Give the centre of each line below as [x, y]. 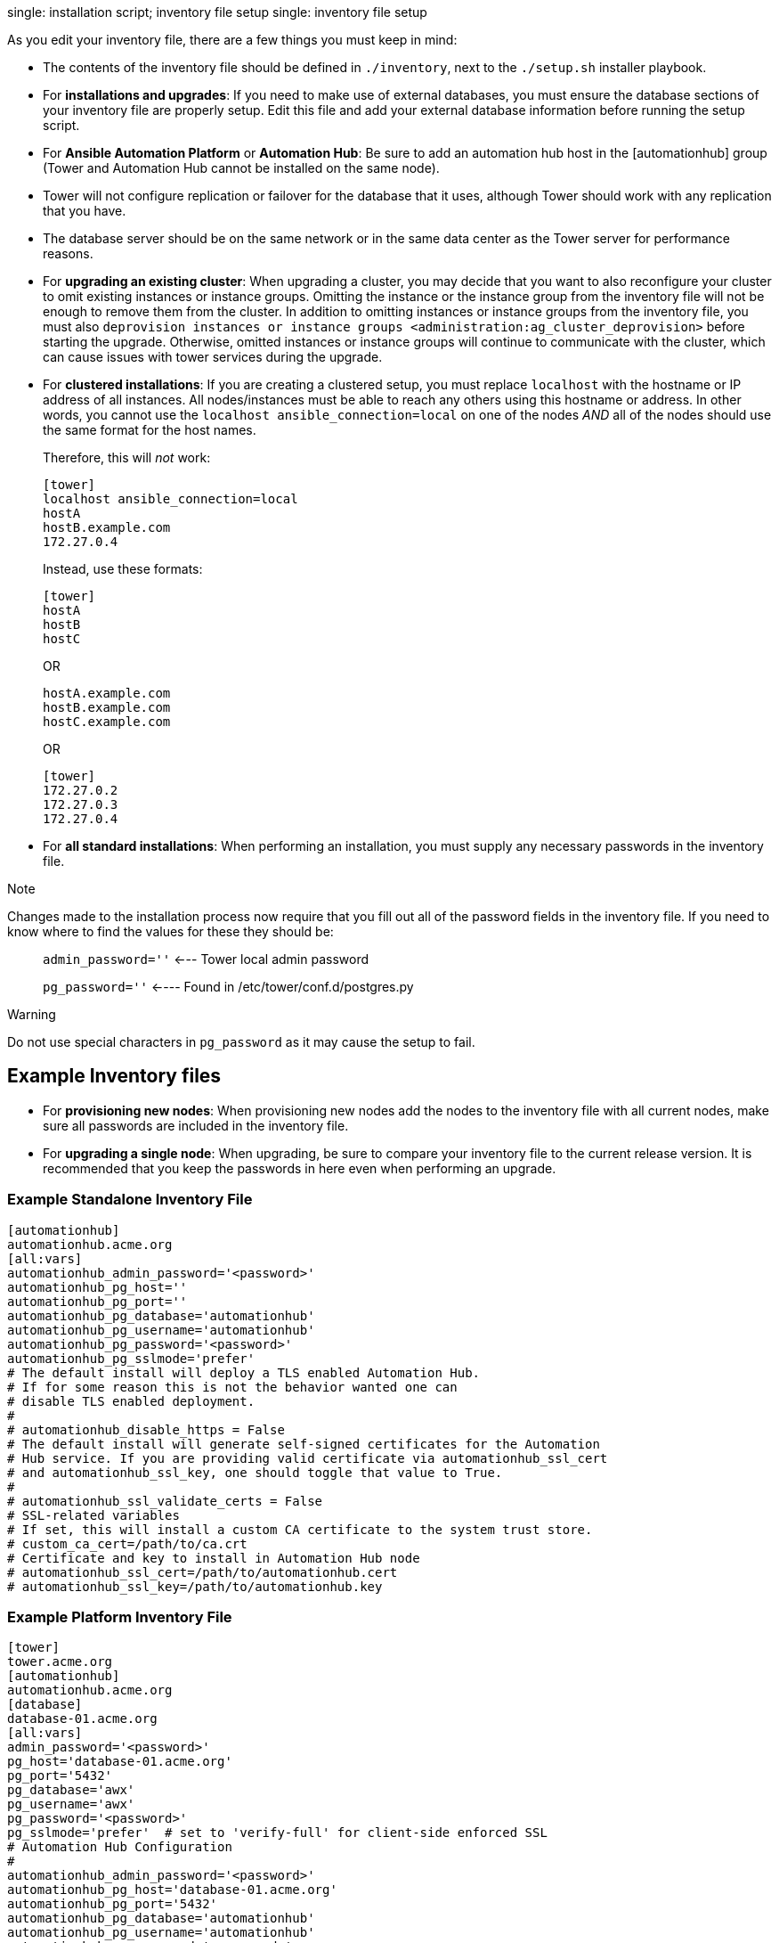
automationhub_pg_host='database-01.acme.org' [172, 1890]
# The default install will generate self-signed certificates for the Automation [304, 1444]
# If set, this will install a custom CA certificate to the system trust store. [300, 1529]
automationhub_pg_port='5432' [113, 1904]
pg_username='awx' [71, 1804]
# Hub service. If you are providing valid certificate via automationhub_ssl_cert [308, 1458]
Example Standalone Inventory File [130, 1200]
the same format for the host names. [150, 430]
